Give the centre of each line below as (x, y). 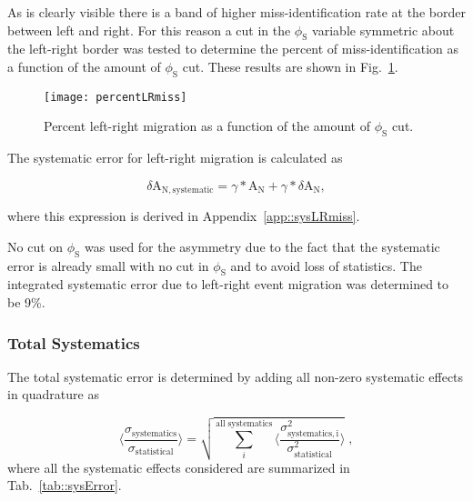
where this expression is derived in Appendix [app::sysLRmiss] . (184, 216)
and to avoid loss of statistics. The (326, 265)
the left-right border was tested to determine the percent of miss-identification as (233, 49)
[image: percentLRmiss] (116, 97)
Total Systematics (74, 342)
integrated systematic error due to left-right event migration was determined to (228, 284)
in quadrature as (53, 394)
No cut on (35, 246)
